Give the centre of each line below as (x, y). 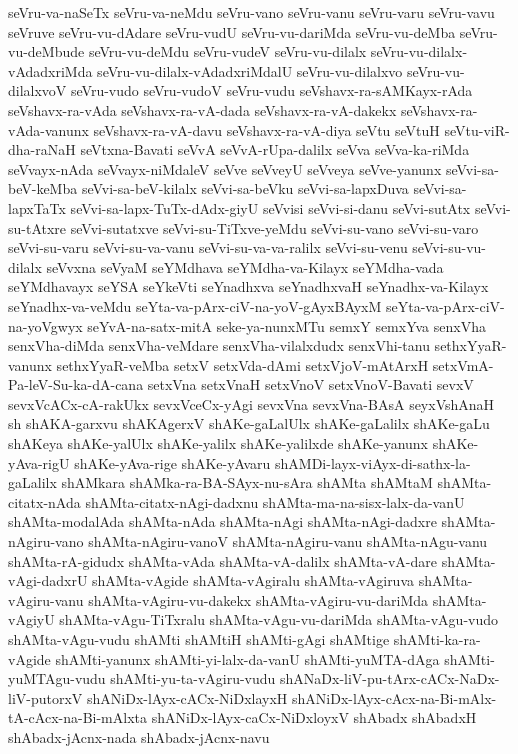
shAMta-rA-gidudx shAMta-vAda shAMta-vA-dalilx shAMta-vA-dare (222, 560)
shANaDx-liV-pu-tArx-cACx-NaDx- (390, 678)
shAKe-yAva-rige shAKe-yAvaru (172, 462)
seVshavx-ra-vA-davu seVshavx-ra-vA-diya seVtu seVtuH (266, 129)
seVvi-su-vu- (449, 247)
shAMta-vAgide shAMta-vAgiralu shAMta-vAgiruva (253, 580)
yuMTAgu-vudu (57, 678)
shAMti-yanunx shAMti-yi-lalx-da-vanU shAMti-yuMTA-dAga (247, 658)
